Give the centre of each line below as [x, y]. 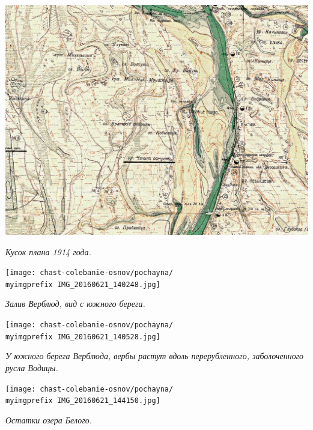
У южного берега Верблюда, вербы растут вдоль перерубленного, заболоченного [155, 356]
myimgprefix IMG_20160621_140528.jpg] [83, 337]
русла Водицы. [32, 367]
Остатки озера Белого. [49, 419]
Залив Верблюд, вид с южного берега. [75, 304]
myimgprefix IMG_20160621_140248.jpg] [83, 284]
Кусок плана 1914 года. [48, 251]
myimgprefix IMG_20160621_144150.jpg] [83, 401]
